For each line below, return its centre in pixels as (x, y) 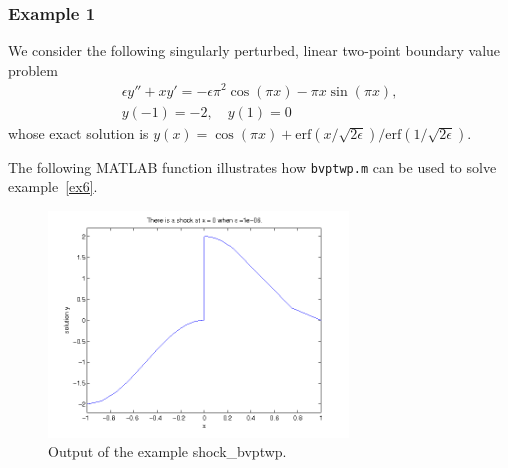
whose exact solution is (78, 132)
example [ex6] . (53, 186)
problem (33, 69)
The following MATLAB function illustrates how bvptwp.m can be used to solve (252, 166)
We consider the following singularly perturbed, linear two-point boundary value (254, 50)
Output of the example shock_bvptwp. (167, 451)
